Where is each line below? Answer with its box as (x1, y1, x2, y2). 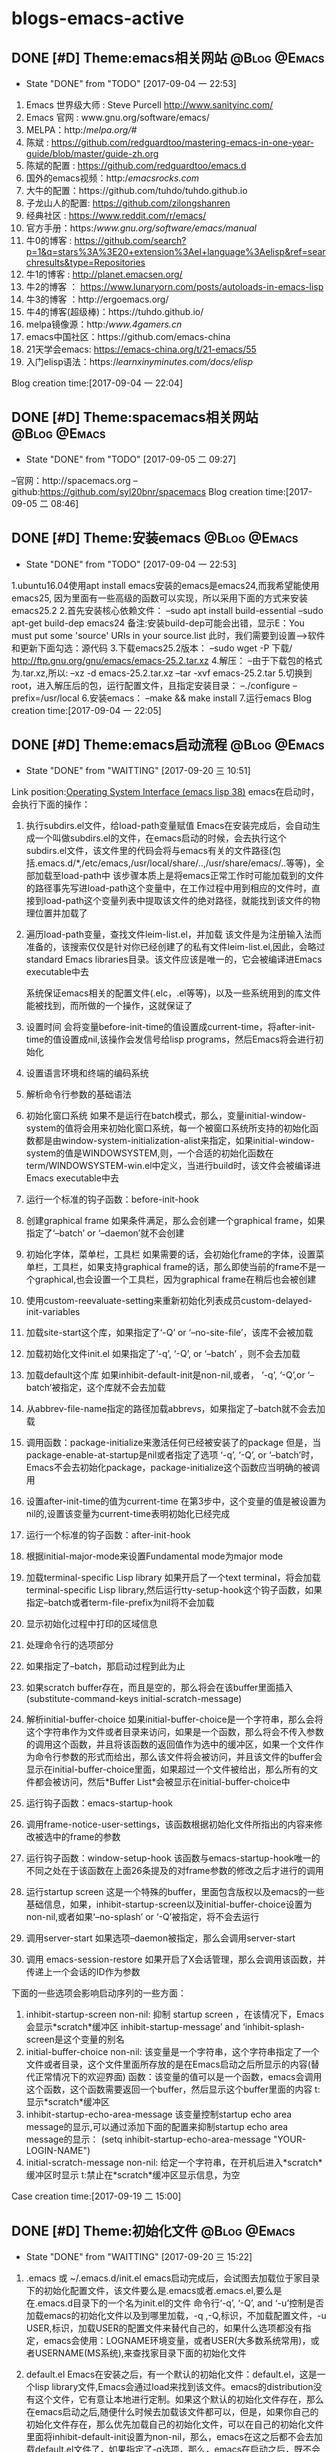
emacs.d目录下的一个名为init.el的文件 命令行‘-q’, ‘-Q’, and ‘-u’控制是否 (37, 2297, 325, 2309)
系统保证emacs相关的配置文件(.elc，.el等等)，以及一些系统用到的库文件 (25, 987, 321, 999)
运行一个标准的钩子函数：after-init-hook (25, 1529, 191, 1541)
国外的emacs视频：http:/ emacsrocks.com (25, 172, 200, 184)
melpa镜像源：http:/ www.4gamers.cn (25, 318, 183, 330)
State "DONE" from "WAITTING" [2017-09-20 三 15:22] (25, 2251, 253, 2263)
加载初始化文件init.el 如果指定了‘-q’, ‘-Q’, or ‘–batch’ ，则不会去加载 (25, 1348, 301, 1360)
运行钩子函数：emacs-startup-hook (25, 1797, 173, 1809)
